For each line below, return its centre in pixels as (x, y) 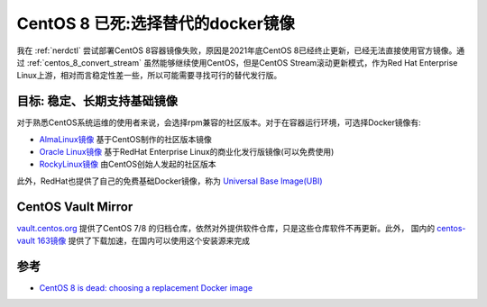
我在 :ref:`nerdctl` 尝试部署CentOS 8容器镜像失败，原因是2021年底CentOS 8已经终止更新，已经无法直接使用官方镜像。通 (241, 50)
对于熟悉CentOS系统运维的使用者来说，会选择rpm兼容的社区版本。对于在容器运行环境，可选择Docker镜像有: (219, 122)
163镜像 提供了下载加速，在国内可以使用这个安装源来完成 (144, 241)
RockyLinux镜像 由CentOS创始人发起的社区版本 (128, 164)
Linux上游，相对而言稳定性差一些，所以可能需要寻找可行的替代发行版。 (149, 76)
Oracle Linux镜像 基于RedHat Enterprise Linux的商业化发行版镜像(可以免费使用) (187, 152)
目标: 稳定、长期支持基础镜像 (97, 101)
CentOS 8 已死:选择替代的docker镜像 (156, 23)
